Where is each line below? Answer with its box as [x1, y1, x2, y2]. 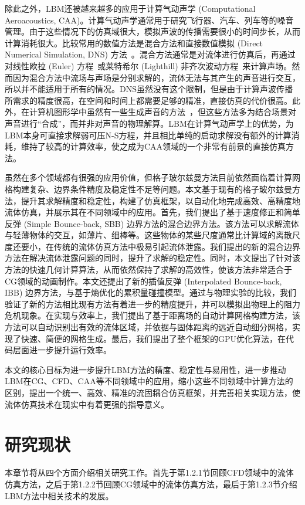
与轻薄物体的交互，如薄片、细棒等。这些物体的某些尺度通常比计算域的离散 [5, 229, 292, 241]
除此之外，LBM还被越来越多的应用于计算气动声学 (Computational [5, 2, 256, 14]
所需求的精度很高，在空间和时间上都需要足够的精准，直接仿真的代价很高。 [5, 94, 292, 106]
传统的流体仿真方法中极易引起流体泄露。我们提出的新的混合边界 [53, 240, 300, 252]
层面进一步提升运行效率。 [12, 344, 111, 356]
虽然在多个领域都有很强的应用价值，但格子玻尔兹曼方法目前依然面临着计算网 [5, 171, 300, 184]
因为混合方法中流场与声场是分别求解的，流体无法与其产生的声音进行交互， [12, 71, 300, 83]
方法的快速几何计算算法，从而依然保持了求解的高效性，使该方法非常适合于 [5, 263, 292, 276]
